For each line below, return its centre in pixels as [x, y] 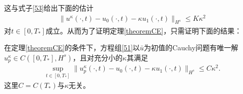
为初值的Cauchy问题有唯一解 [191, 48]
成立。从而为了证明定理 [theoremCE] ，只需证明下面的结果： [144, 30]
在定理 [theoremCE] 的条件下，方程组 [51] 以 [72, 48]
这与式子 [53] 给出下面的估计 [49, 8]
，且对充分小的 [98, 57]
